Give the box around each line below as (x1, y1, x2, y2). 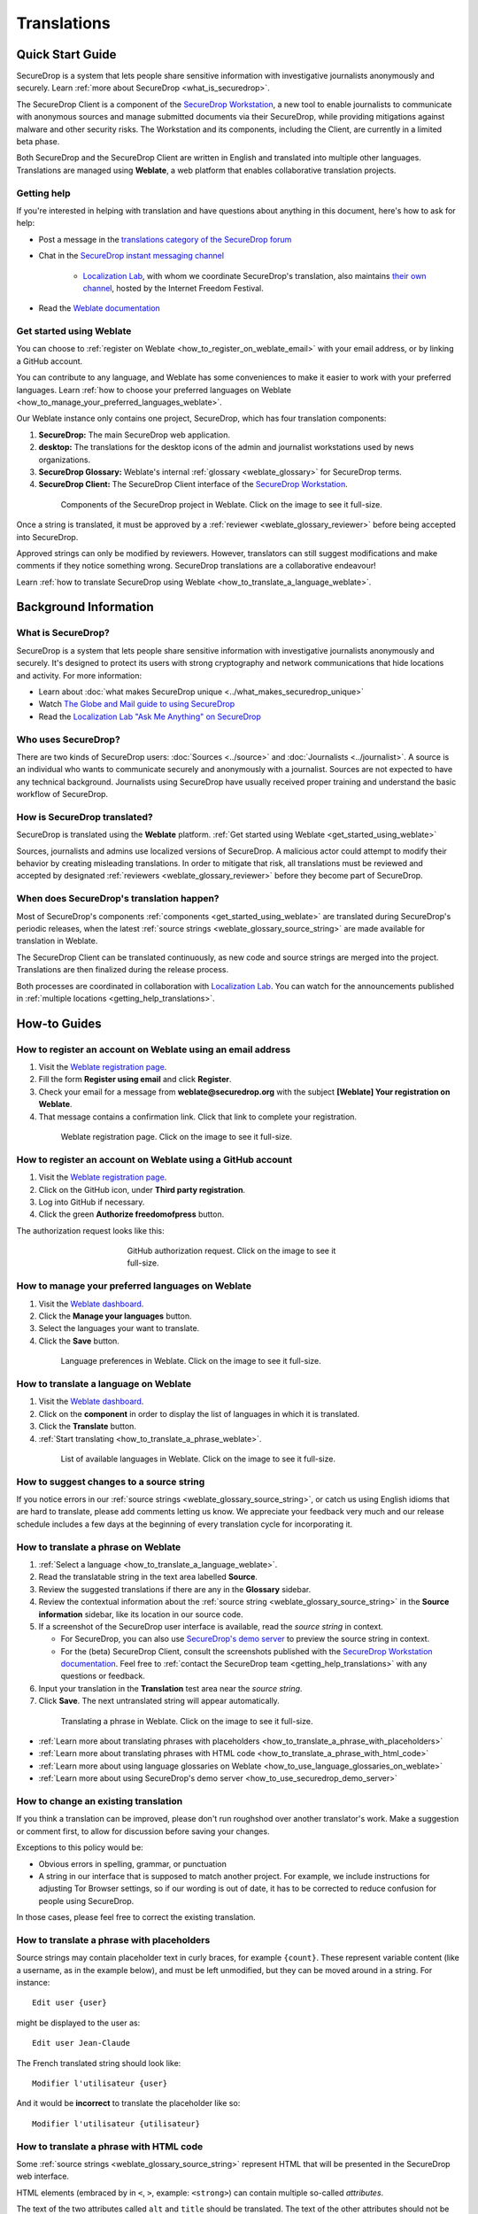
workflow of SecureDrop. (16, 789, 109, 800)
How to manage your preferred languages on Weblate (16, 1280, 252, 1292)
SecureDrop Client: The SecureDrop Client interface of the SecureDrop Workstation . (38, 479, 349, 490)
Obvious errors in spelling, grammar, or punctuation (38, 1858, 227, 1869)
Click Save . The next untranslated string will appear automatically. (38, 1696, 281, 1707)
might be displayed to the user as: (16, 2017, 141, 2028)
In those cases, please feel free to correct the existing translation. (16, 1912, 256, 1923)
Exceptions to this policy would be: (16, 1842, 143, 1853)
